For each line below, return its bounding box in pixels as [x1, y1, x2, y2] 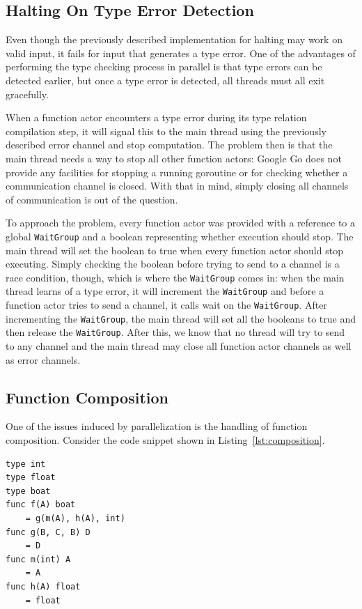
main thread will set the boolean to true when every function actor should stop [6, 242, 343, 257]
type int [6, 458, 46, 469]
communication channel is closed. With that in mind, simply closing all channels [6, 178, 349, 193]
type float [6, 472, 56, 483]
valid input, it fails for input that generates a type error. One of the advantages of [6, 45, 356, 60]
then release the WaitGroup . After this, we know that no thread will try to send [6, 325, 345, 339]
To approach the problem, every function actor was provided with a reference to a [6, 215, 356, 230]
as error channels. [6, 352, 81, 367]
